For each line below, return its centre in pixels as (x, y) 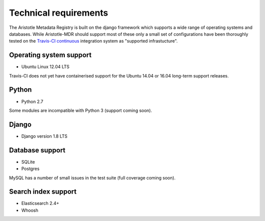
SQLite (28, 162)
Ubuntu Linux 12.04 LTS (45, 67)
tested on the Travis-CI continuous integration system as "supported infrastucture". (93, 41)
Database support (37, 150)
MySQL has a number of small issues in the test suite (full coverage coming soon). (92, 178)
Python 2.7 (32, 101)
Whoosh (30, 210)
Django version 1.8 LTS (44, 136)
